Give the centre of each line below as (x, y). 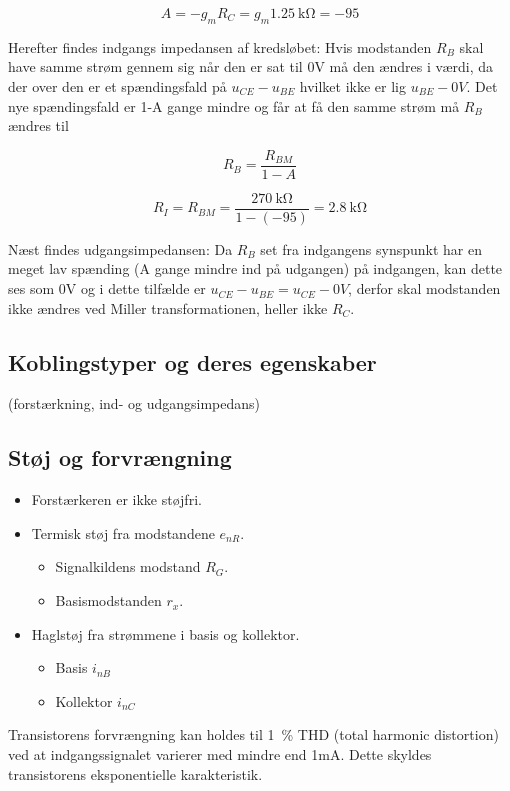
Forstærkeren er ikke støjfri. (116, 499)
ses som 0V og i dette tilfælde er (107, 288)
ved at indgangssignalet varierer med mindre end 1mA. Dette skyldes (220, 754)
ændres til (38, 125)
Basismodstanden (108, 600)
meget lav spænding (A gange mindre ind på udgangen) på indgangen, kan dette (255, 268)
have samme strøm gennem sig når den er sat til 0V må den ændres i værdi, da (251, 66)
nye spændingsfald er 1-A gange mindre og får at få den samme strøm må (234, 105)
